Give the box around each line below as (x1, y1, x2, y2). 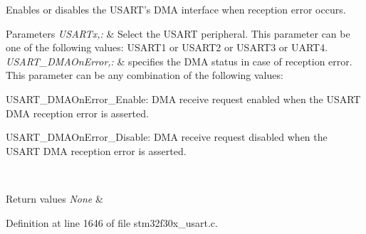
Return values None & (6, 191, 103, 206)
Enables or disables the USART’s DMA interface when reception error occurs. (6, 2, 346, 16)
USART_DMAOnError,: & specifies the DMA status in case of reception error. (6, 53, 352, 68)
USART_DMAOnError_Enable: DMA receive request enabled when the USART (6, 91, 361, 106)
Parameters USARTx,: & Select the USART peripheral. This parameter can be (6, 26, 350, 41)
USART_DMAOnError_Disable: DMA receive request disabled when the (6, 129, 328, 144)
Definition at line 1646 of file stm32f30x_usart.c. (6, 215, 218, 230)
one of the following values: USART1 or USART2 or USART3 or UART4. (6, 40, 328, 55)
